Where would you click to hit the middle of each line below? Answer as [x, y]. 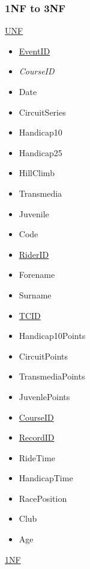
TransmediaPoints [52, 376]
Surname [35, 294]
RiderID [34, 254]
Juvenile [34, 213]
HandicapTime [46, 478]
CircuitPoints [43, 356]
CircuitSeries [42, 112]
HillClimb [37, 173]
